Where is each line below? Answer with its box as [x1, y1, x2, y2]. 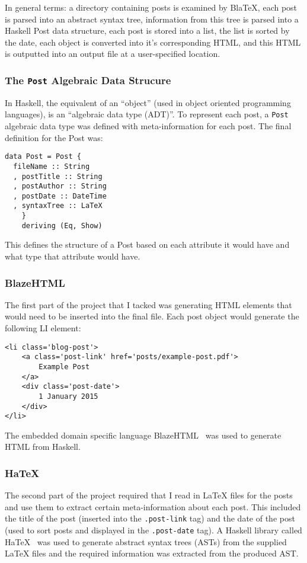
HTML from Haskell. [5, 440, 81, 453]
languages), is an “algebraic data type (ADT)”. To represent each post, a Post [5, 108, 289, 120]
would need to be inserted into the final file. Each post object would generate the [5, 310, 299, 322]
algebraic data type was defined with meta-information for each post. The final [5, 120, 292, 132]
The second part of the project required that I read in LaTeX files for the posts [5, 489, 293, 501]
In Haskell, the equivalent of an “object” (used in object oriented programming [5, 96, 291, 108]
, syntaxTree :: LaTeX [13, 201, 103, 210]
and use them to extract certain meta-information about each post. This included [5, 500, 301, 513]
